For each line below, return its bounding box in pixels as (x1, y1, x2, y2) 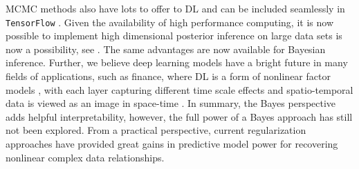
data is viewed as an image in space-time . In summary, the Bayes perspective (6, 96, 336, 110)
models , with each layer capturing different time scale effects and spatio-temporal (6, 82, 353, 97)
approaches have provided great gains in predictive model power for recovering (6, 137, 338, 150)
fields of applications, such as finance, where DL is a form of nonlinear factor (6, 69, 331, 83)
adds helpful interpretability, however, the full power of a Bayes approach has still (6, 109, 353, 123)
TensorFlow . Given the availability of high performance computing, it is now (6, 14, 333, 29)
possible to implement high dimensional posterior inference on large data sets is (6, 28, 342, 43)
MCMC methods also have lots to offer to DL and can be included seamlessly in (6, 1, 345, 15)
